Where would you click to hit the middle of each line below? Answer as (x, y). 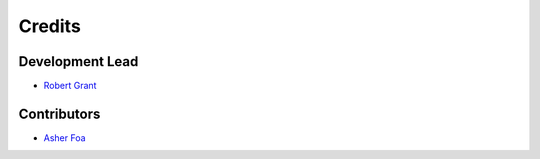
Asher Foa (64, 137)
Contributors (59, 113)
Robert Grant (70, 86)
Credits (50, 26)
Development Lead (78, 61)
